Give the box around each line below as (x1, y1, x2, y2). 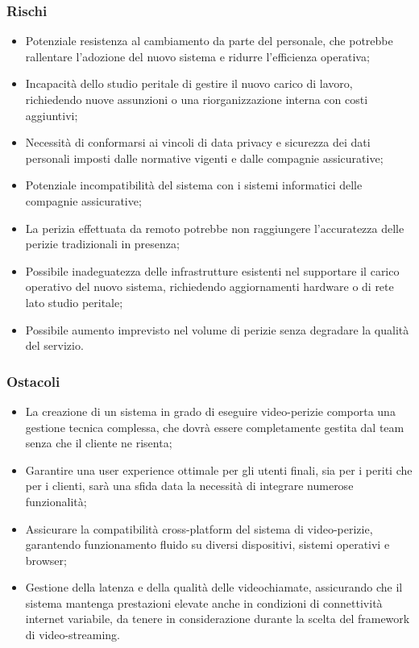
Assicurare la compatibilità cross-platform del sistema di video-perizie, (25, 520, 373, 537)
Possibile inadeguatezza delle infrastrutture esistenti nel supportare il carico (25, 262, 400, 279)
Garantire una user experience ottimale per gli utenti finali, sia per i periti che (25, 461, 413, 478)
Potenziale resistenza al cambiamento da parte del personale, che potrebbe (25, 32, 393, 49)
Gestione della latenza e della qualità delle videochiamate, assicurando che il (25, 579, 403, 596)
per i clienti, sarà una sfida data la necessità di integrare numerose (25, 477, 354, 494)
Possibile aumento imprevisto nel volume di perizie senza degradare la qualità (25, 321, 409, 338)
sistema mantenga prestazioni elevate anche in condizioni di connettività (25, 594, 383, 611)
